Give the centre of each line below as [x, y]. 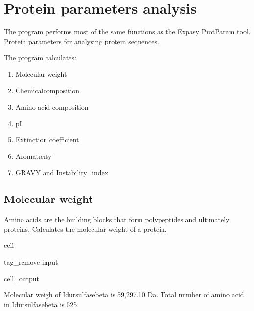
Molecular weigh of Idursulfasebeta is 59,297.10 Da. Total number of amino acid [124, 295]
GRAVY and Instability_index [62, 172]
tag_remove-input [31, 262]
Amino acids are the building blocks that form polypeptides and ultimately [117, 219]
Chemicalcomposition [47, 90]
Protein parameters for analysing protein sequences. [81, 41]
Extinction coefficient [47, 140]
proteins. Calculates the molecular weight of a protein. [85, 229]
